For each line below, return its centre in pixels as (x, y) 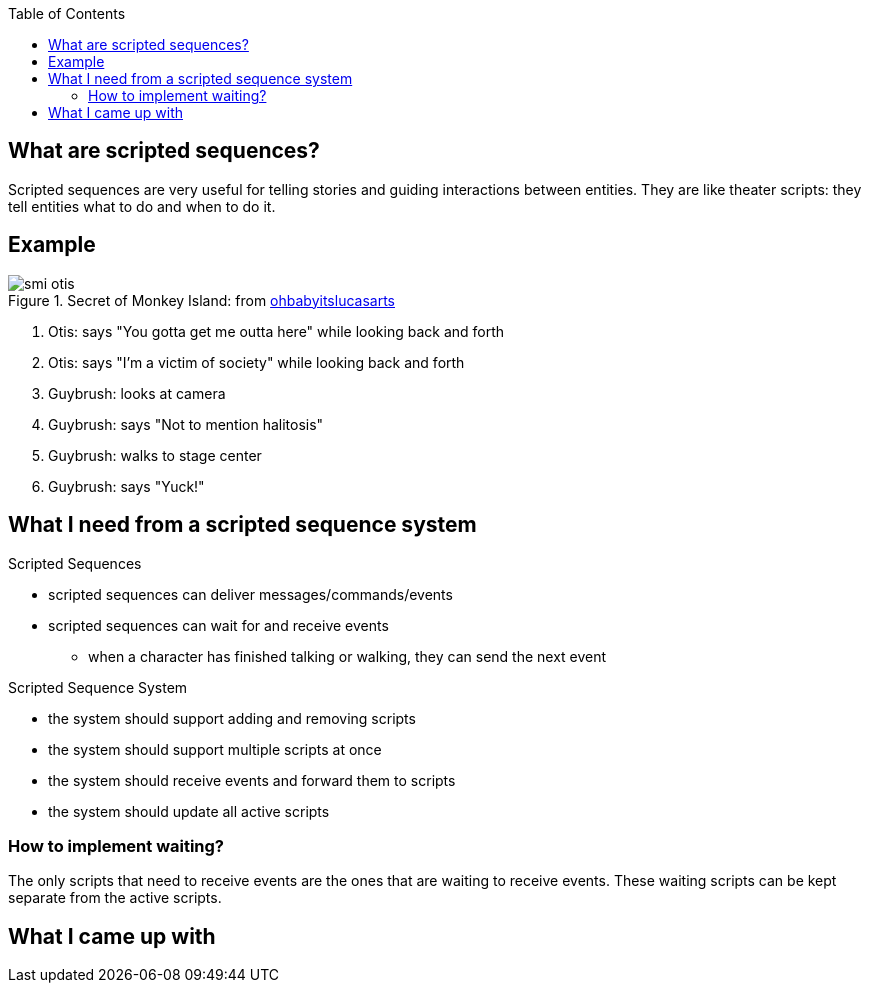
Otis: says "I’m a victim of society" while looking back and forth (256, 362)
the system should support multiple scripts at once (215, 749)
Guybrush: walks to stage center (155, 455)
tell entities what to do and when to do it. (142, 206)
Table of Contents (67, 13)
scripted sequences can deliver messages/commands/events (250, 594)
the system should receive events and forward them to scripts (252, 780)
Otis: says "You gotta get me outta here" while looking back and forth (276, 331)
